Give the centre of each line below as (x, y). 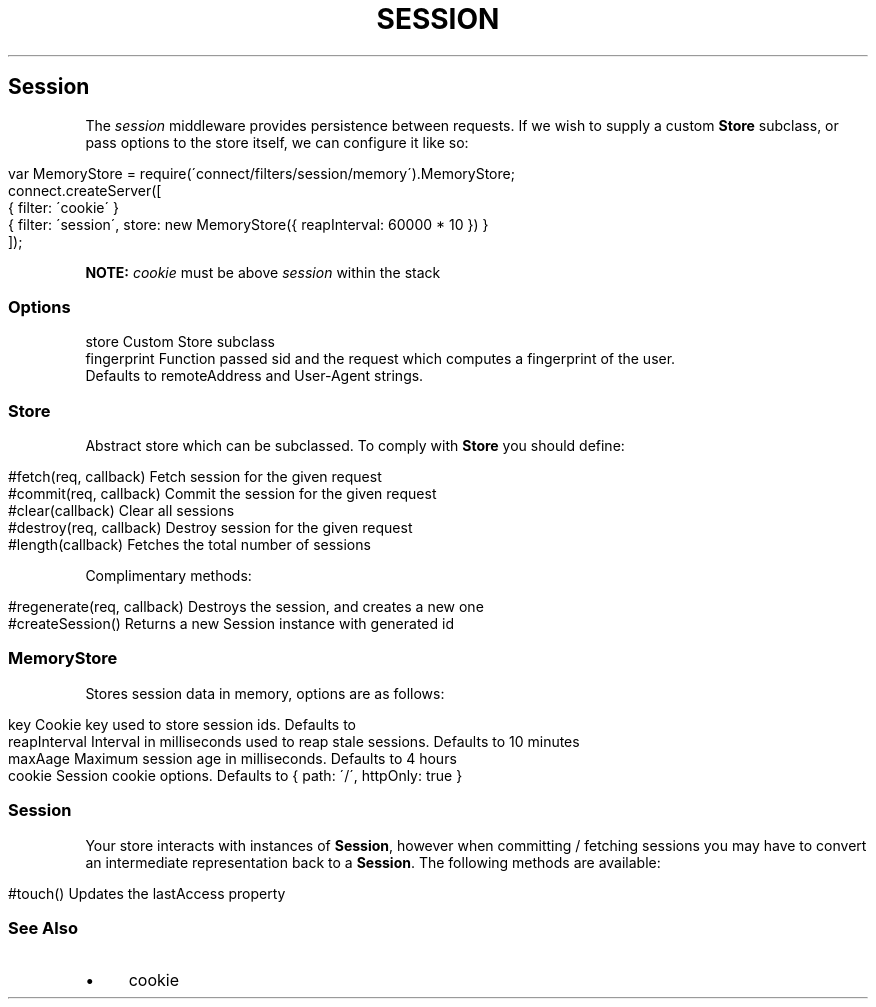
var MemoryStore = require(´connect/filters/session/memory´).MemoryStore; (261, 173)
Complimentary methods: (168, 576)
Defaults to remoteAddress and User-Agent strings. (254, 376)
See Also (43, 927)
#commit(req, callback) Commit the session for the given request (222, 494)
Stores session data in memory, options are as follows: (265, 693)
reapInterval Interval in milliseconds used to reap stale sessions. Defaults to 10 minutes (294, 741)
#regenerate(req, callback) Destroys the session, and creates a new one (246, 607)
